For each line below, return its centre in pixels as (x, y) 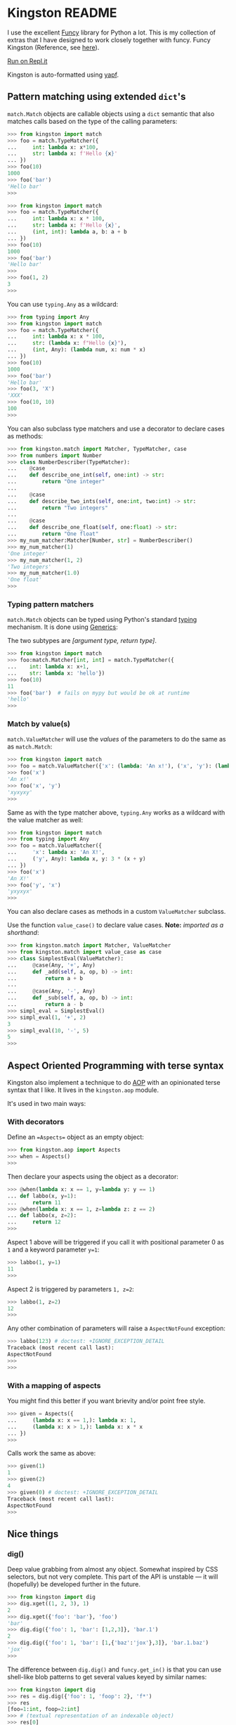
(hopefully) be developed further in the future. (74, 1584)
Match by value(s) (39, 724)
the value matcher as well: (45, 820)
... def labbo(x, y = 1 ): (42, 1196)
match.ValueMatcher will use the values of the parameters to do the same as (117, 739)
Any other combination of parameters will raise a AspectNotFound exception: (117, 1328)
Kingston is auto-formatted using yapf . (63, 75)
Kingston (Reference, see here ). (53, 47)
